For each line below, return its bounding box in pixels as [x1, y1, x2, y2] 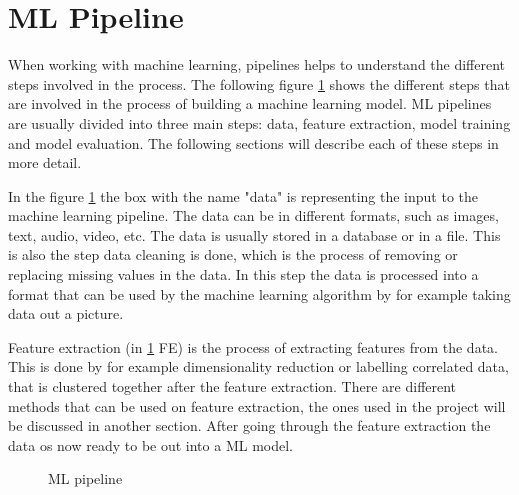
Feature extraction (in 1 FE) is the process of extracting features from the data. [8, 336, 498, 357]
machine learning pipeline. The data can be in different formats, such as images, [8, 205, 499, 226]
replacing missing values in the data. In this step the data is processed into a [8, 264, 479, 285]
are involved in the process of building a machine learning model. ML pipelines [8, 93, 492, 114]
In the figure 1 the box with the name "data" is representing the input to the [8, 185, 479, 206]
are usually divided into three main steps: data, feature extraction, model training [8, 112, 511, 133]
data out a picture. [8, 303, 124, 324]
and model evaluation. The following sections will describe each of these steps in [8, 132, 499, 153]
